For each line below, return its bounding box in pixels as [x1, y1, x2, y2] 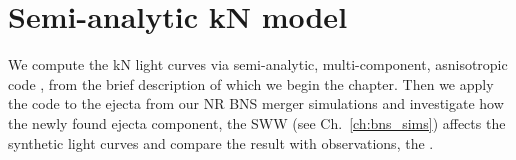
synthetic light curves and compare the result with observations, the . [8, 132, 434, 153]
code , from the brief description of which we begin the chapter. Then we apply [8, 73, 494, 94]
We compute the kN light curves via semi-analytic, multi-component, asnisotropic [8, 54, 508, 75]
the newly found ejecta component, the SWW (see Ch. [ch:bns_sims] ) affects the [8, 112, 506, 133]
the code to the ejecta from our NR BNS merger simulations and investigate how [8, 93, 504, 114]
